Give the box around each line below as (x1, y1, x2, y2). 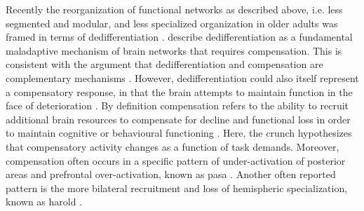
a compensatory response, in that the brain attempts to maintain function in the (6, 84, 353, 99)
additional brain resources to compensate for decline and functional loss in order (6, 111, 351, 126)
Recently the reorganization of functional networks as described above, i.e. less (6, 2, 343, 16)
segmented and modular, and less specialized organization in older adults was (6, 15, 338, 30)
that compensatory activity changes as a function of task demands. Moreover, (6, 139, 339, 154)
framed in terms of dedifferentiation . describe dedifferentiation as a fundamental (6, 29, 353, 44)
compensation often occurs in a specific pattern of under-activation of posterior (6, 153, 346, 168)
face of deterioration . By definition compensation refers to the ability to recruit (6, 98, 349, 113)
